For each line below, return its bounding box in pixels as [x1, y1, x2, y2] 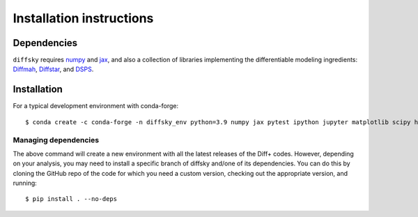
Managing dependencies [13, 135, 100, 144]
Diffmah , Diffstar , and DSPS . [13, 65, 94, 73]
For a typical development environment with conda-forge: [13, 102, 179, 110]
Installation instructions [13, 10, 154, 26]
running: [13, 179, 38, 188]
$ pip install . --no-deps [25, 195, 118, 203]
